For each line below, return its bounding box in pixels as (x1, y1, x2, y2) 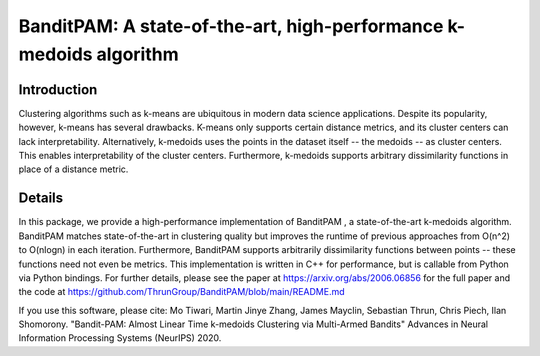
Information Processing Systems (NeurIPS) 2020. (18, 332, 222, 344)
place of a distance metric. (18, 163, 129, 175)
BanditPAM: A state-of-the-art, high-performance (18, 15, 444, 37)
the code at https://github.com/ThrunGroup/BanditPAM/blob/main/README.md (18, 286, 345, 298)
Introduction (18, 81, 98, 98)
